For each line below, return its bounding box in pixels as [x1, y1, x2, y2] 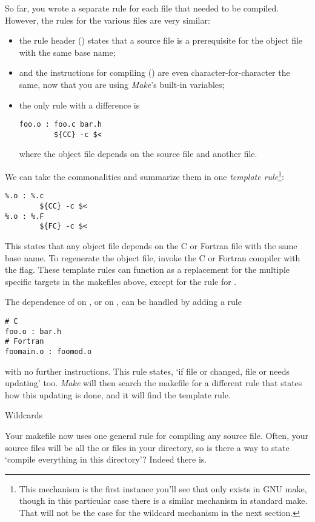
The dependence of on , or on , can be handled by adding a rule [5, 295, 242, 308]
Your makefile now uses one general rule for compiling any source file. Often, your [5, 429, 308, 441]
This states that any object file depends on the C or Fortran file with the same [5, 239, 297, 252]
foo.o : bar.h [5, 327, 62, 336]
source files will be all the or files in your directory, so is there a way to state [5, 441, 290, 453]
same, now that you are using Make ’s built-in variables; [19, 78, 225, 90]
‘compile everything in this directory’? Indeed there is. [5, 453, 207, 466]
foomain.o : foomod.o [5, 347, 92, 356]
